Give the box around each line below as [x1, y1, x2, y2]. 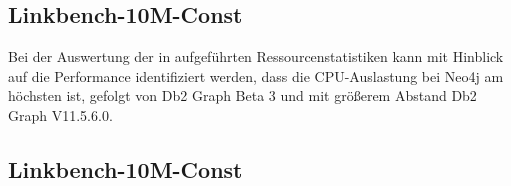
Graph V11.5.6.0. [8, 104, 113, 125]
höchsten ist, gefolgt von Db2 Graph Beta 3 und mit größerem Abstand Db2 [8, 85, 477, 106]
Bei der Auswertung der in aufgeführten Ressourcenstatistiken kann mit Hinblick [8, 46, 504, 67]
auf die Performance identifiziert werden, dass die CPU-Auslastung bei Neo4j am [8, 65, 504, 86]
